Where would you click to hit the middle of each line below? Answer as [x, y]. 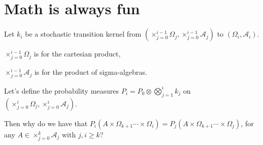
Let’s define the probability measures [62, 90]
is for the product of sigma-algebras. [91, 72]
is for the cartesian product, [77, 54]
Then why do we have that [46, 123]
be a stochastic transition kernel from [83, 34]
